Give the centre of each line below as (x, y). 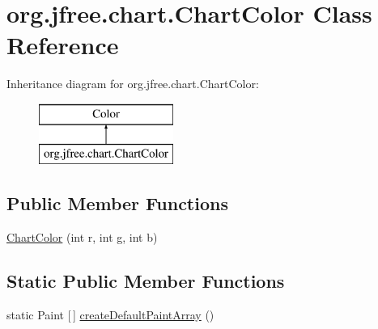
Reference (63, 45)
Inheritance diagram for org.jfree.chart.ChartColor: (133, 84)
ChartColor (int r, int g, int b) (82, 237)
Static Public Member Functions (146, 281)
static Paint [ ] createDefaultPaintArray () (110, 315)
